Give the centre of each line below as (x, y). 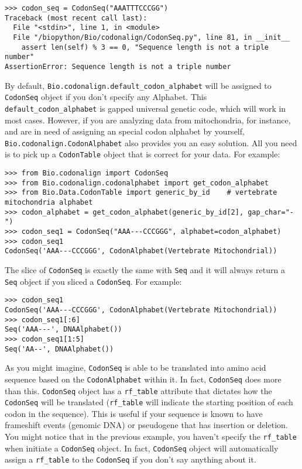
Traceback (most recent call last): (76, 18)
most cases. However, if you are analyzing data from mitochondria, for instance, (148, 120)
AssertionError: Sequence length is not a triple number (118, 66)
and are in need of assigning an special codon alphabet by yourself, (125, 131)
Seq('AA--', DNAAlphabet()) (59, 349)
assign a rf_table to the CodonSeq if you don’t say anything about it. (131, 459)
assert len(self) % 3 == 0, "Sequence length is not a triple (145, 47)
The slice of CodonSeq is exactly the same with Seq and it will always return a (145, 269)
